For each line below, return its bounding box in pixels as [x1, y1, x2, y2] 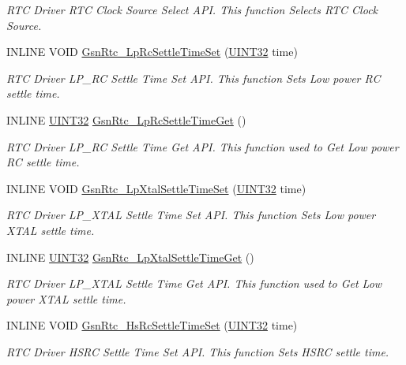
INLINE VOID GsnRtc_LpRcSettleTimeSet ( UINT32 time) [6, 43, 298, 60]
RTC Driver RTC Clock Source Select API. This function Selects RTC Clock [6, 2, 378, 17]
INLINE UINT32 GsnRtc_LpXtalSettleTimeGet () [6, 248, 254, 265]
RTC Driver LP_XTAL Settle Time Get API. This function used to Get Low [6, 275, 382, 292]
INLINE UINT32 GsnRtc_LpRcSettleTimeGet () [6, 111, 246, 128]
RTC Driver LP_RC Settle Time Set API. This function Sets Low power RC [6, 69, 381, 86]
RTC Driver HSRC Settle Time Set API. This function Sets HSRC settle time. [6, 343, 389, 359]
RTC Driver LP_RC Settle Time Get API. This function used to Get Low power [6, 138, 399, 155]
